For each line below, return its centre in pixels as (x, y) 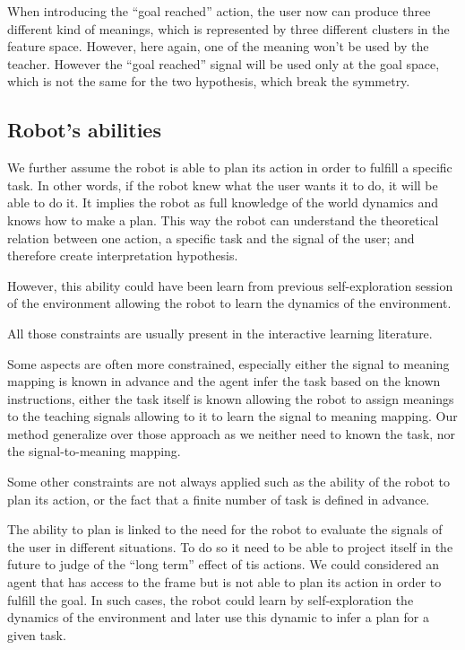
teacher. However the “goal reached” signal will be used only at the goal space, (224, 63)
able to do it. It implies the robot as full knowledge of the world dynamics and (223, 202)
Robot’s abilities (84, 130)
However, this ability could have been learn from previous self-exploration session (230, 285)
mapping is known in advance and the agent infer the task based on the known (224, 381)
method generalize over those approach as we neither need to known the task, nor (232, 433)
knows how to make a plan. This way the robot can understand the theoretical (223, 220)
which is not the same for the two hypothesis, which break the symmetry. (209, 81)
